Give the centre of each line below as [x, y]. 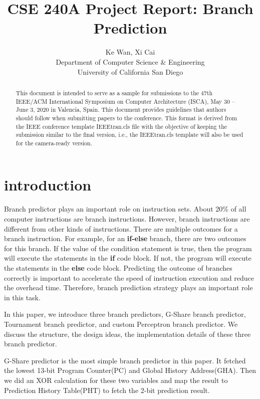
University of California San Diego [130, 71]
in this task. [22, 297]
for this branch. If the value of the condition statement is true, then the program [128, 248]
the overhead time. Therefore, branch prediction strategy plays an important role [128, 287]
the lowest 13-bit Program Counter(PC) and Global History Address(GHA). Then [130, 370]
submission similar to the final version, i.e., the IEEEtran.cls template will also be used [129, 135]
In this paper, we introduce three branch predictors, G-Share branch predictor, [125, 314]
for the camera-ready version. [54, 143]
